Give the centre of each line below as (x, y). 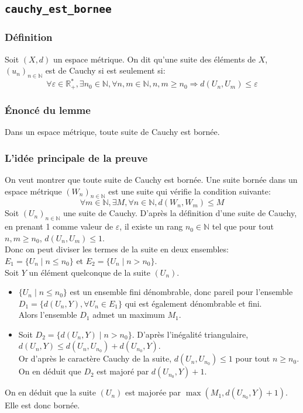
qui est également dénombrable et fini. (193, 303)
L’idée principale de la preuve (76, 157)
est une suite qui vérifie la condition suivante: (190, 191)
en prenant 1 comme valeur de (59, 226)
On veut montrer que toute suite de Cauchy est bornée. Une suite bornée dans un (151, 179)
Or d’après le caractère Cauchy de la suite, (95, 358)
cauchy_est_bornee (58, 9)
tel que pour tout (243, 226)
